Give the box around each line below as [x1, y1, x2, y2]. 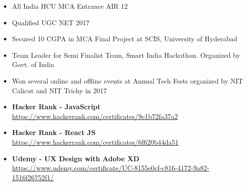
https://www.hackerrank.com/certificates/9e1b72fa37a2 [12, 111, 178, 121]
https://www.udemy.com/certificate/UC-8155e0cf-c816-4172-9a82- [12, 163, 209, 173]
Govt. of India [12, 59, 55, 69]
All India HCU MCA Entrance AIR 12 [12, 1, 128, 11]
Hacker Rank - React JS [12, 127, 96, 137]
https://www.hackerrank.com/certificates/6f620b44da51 [12, 136, 179, 147]
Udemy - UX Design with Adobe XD [12, 153, 139, 163]
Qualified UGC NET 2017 [12, 17, 90, 27]
